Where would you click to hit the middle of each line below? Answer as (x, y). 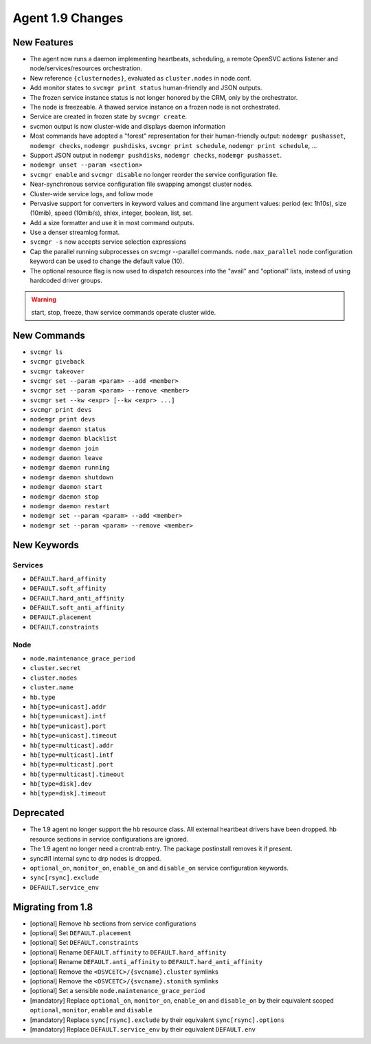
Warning (44, 300)
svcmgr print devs (61, 410)
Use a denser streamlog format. (75, 232)
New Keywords (46, 545)
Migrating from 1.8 (53, 907)
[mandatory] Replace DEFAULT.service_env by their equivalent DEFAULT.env (143, 1029)
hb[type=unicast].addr (68, 707)
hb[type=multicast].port (71, 765)
